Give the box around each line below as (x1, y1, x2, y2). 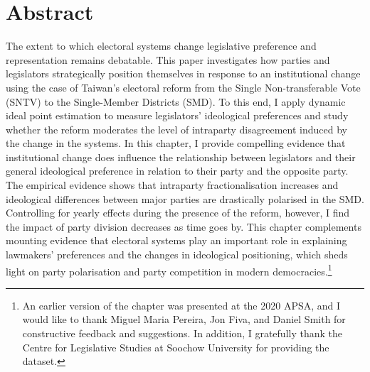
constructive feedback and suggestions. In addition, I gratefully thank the (22, 326, 342, 341)
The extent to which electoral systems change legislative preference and (6, 38, 317, 53)
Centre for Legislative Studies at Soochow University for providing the (22, 339, 329, 354)
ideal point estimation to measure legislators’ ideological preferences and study (6, 108, 349, 123)
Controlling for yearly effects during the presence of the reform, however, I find (6, 205, 350, 220)
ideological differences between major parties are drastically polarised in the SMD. (6, 191, 364, 206)
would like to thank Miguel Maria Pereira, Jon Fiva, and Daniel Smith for (22, 312, 346, 327)
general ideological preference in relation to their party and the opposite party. (6, 163, 349, 178)
